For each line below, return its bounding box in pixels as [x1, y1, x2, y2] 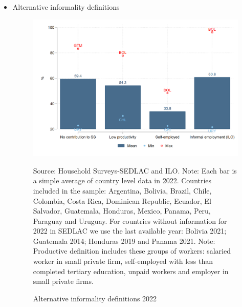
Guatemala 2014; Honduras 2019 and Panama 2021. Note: [33, 235, 215, 246]
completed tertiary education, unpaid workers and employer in [33, 265, 229, 276]
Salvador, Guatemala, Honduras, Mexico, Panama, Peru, [33, 205, 211, 216]
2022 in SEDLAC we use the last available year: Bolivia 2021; [33, 225, 227, 236]
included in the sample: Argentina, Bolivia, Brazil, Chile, [33, 185, 212, 196]
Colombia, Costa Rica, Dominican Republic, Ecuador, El [33, 195, 211, 206]
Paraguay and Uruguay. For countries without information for [33, 215, 227, 226]
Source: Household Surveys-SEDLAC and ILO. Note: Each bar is [33, 165, 237, 176]
